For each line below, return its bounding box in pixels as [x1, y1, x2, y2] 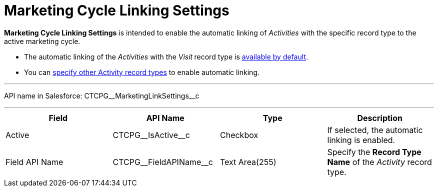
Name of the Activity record [327, 156, 432, 167]
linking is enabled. [327, 134, 395, 145]
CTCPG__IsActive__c [112, 129, 190, 140]
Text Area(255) [220, 156, 276, 167]
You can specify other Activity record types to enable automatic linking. [24, 67, 260, 76]
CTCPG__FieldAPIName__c [112, 156, 213, 167]
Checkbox [220, 129, 258, 140]
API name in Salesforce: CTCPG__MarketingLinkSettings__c [4, 91, 199, 100]
